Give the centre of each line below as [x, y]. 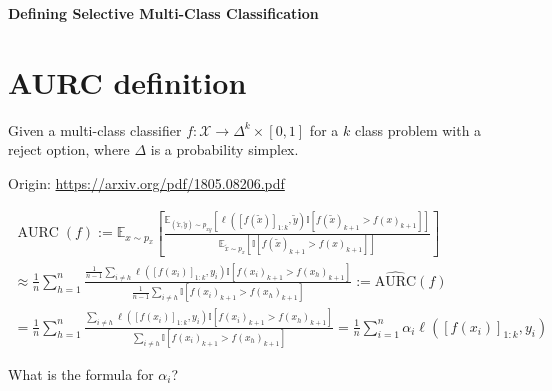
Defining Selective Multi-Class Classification [163, 13]
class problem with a [418, 129]
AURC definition [127, 81]
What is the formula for [81, 373]
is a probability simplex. [224, 149]
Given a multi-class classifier [95, 129]
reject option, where [69, 149]
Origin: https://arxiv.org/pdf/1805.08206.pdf [146, 182]
